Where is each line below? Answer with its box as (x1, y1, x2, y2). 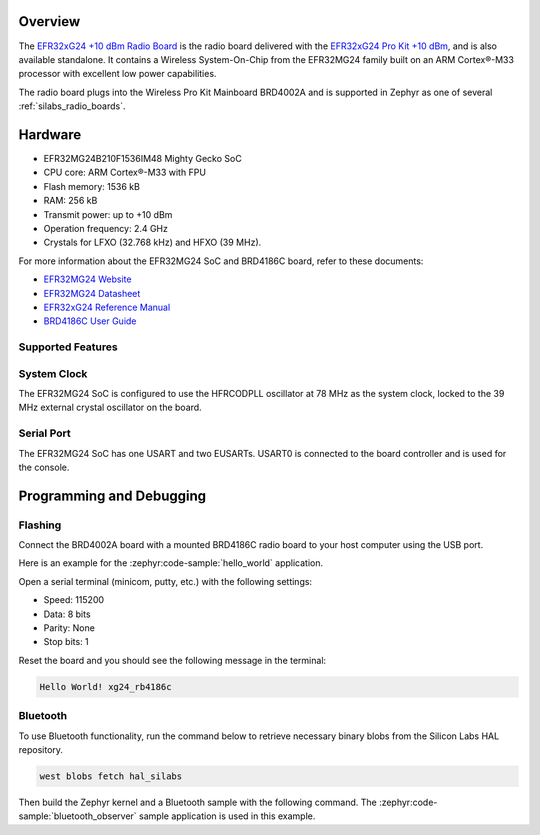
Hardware (18, 126, 82, 143)
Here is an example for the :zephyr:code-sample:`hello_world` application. (18, 557, 324, 569)
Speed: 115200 (43, 594, 105, 606)
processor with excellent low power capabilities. (18, 68, 217, 80)
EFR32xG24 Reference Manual (43, 301, 171, 313)
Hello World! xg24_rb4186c (39, 681, 172, 692)
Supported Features (18, 340, 119, 354)
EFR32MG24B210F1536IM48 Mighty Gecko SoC (43, 152, 242, 164)
